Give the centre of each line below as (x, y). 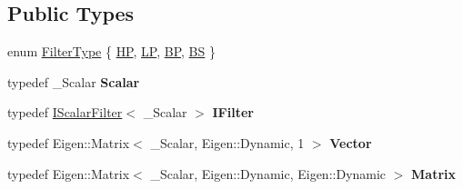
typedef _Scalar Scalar (74, 81)
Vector (351, 142)
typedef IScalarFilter (65, 112)
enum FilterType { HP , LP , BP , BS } (111, 51)
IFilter (233, 112)
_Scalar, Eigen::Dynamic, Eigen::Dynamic (268, 173)
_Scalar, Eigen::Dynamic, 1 (227, 142)
